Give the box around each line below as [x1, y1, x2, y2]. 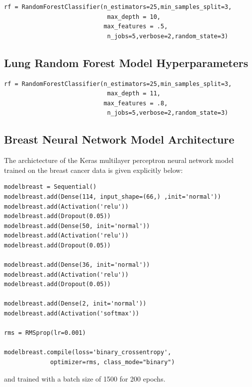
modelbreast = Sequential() [4, 183, 97, 191]
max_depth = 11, [107, 90, 161, 97]
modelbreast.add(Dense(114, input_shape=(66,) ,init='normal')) [4, 193, 221, 200]
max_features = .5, [103, 23, 168, 30]
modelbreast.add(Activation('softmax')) [4, 310, 140, 317]
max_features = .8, [103, 99, 168, 107]
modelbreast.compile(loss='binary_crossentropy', [4, 349, 171, 356]
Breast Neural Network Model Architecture [4, 132, 235, 147]
